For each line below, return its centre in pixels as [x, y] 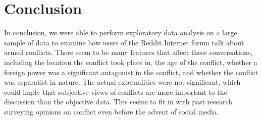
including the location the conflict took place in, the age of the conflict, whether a [131, 62]
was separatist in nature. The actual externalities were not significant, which [122, 82]
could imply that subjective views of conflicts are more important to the [116, 92]
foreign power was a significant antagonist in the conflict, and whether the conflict [131, 72]
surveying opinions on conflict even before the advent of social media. [111, 111]
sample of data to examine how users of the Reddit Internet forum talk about [124, 42]
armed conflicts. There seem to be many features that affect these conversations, [128, 52]
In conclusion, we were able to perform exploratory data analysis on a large [121, 33]
